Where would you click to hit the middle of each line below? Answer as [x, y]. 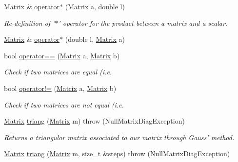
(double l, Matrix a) [95, 39]
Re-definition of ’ [30, 23]
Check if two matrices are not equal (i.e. [64, 104]
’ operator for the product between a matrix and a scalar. [143, 23]
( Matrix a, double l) [95, 6]
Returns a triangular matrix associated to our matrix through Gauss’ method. [119, 137]
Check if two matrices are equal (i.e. [58, 72]
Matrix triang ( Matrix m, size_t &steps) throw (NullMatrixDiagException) [117, 153]
